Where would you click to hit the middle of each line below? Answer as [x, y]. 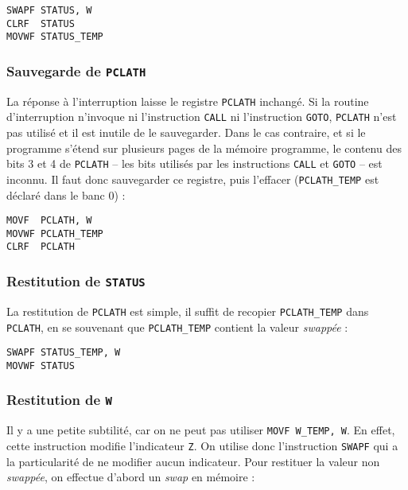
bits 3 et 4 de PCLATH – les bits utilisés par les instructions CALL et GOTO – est [194, 163]
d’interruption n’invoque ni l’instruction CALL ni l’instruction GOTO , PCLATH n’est [202, 117]
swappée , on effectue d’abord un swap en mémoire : [131, 477]
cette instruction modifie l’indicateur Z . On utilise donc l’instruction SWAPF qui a [202, 445]
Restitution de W [59, 400]
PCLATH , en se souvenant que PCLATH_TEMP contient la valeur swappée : [177, 327]
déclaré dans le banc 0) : [66, 194]
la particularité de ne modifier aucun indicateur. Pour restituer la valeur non [193, 461]
